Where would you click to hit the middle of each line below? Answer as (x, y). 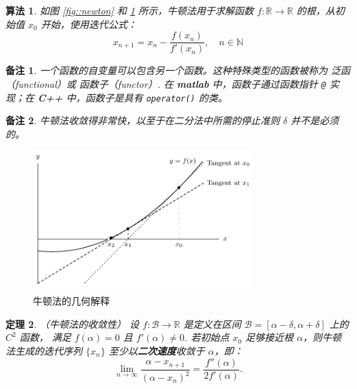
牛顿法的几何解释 (71, 301)
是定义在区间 (212, 323)
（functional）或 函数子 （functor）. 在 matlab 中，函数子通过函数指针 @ (166, 83)
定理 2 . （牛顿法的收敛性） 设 (72, 323)
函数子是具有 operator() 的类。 (157, 97)
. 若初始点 (207, 337)
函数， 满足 (45, 337)
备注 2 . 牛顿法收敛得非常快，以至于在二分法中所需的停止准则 (143, 120)
